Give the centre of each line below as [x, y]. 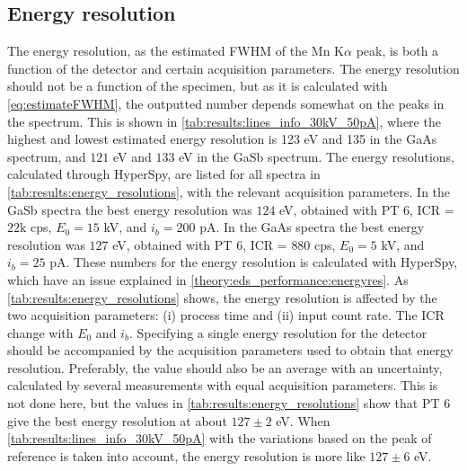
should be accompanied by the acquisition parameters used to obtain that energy [230, 350]
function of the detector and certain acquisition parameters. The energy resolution [233, 68]
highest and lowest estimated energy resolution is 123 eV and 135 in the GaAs [222, 139]
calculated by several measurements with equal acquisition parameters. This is [223, 385]
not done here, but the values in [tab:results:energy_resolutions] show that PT [224, 403]
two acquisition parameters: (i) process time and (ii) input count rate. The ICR [226, 315]
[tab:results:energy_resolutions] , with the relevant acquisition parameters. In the [229, 191]
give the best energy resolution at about [117, 420]
